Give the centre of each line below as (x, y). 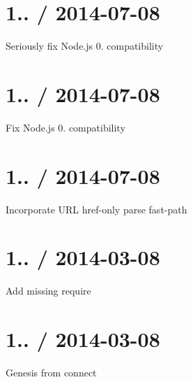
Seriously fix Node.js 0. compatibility (85, 46)
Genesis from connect (51, 372)
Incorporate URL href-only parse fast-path (96, 209)
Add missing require (48, 291)
